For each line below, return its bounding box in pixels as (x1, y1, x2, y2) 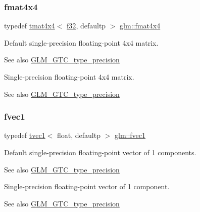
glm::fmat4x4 (120, 20, 161, 31)
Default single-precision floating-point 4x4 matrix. (4, 37, 159, 48)
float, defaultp (57, 130, 101, 140)
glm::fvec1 (114, 130, 146, 140)
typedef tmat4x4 (4, 20, 55, 31)
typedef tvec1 (4, 130, 45, 140)
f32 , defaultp (67, 20, 106, 31)
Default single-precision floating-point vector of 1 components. (4, 147, 196, 157)
